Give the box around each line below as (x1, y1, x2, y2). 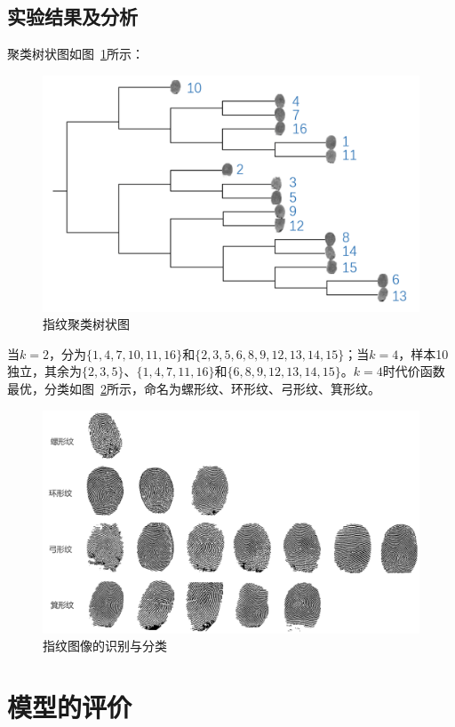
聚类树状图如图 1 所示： (7, 44, 144, 63)
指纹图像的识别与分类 (43, 636, 167, 655)
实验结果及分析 (7, 3, 138, 30)
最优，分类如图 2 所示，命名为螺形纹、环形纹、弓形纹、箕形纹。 (7, 379, 380, 397)
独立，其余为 (7, 362, 82, 380)
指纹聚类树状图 (43, 315, 130, 333)
